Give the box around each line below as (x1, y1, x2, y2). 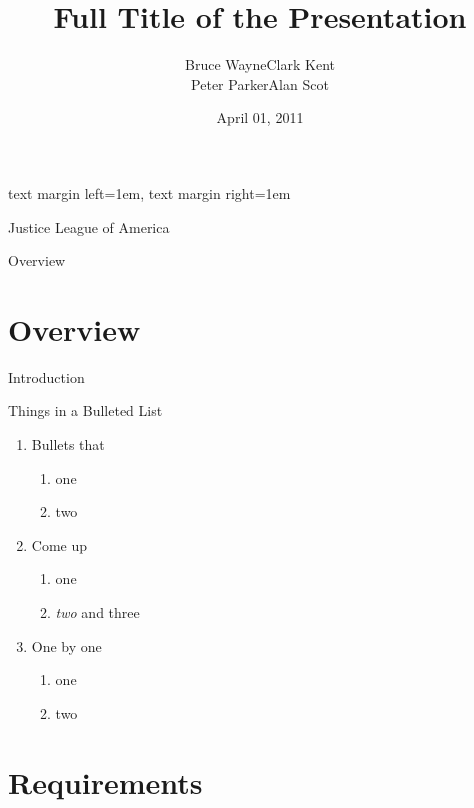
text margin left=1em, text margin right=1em (8, 182, 291, 203)
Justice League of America (8, 216, 170, 237)
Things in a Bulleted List (8, 400, 163, 421)
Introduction (8, 366, 85, 387)
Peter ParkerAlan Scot (191, 73, 329, 94)
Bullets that (31, 434, 105, 454)
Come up (31, 534, 88, 555)
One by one (31, 635, 102, 656)
